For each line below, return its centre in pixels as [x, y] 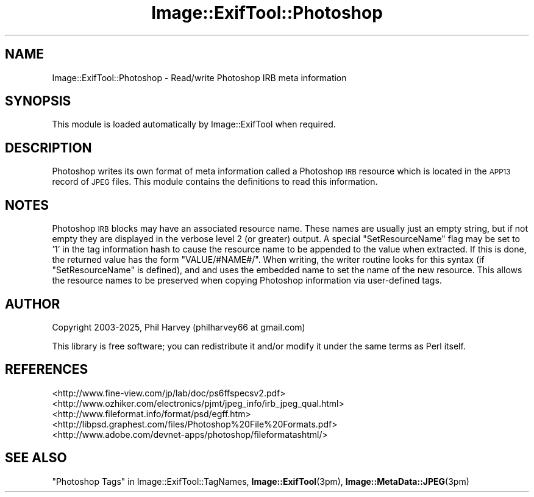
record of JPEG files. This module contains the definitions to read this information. [215, 182]
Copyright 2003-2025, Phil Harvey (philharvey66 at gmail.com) [179, 327]
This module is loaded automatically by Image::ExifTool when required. [194, 124]
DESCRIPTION [48, 148]
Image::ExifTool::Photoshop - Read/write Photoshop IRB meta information [199, 77]
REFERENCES [47, 370]
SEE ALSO [36, 458]
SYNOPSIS [38, 101]
